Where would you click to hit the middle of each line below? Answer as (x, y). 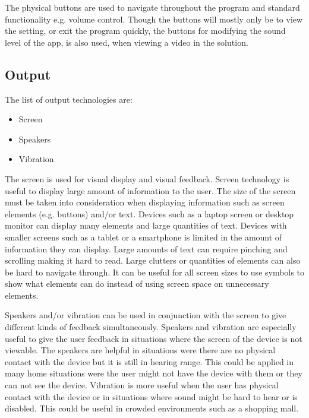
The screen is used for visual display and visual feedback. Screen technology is (147, 178)
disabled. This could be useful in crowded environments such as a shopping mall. (152, 408)
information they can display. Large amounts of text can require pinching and (146, 248)
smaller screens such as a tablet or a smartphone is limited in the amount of (144, 237)
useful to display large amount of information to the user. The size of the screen (150, 190)
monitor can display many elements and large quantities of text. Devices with (146, 225)
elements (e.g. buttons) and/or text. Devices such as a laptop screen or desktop (149, 213)
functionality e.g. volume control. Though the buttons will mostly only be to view (154, 19)
